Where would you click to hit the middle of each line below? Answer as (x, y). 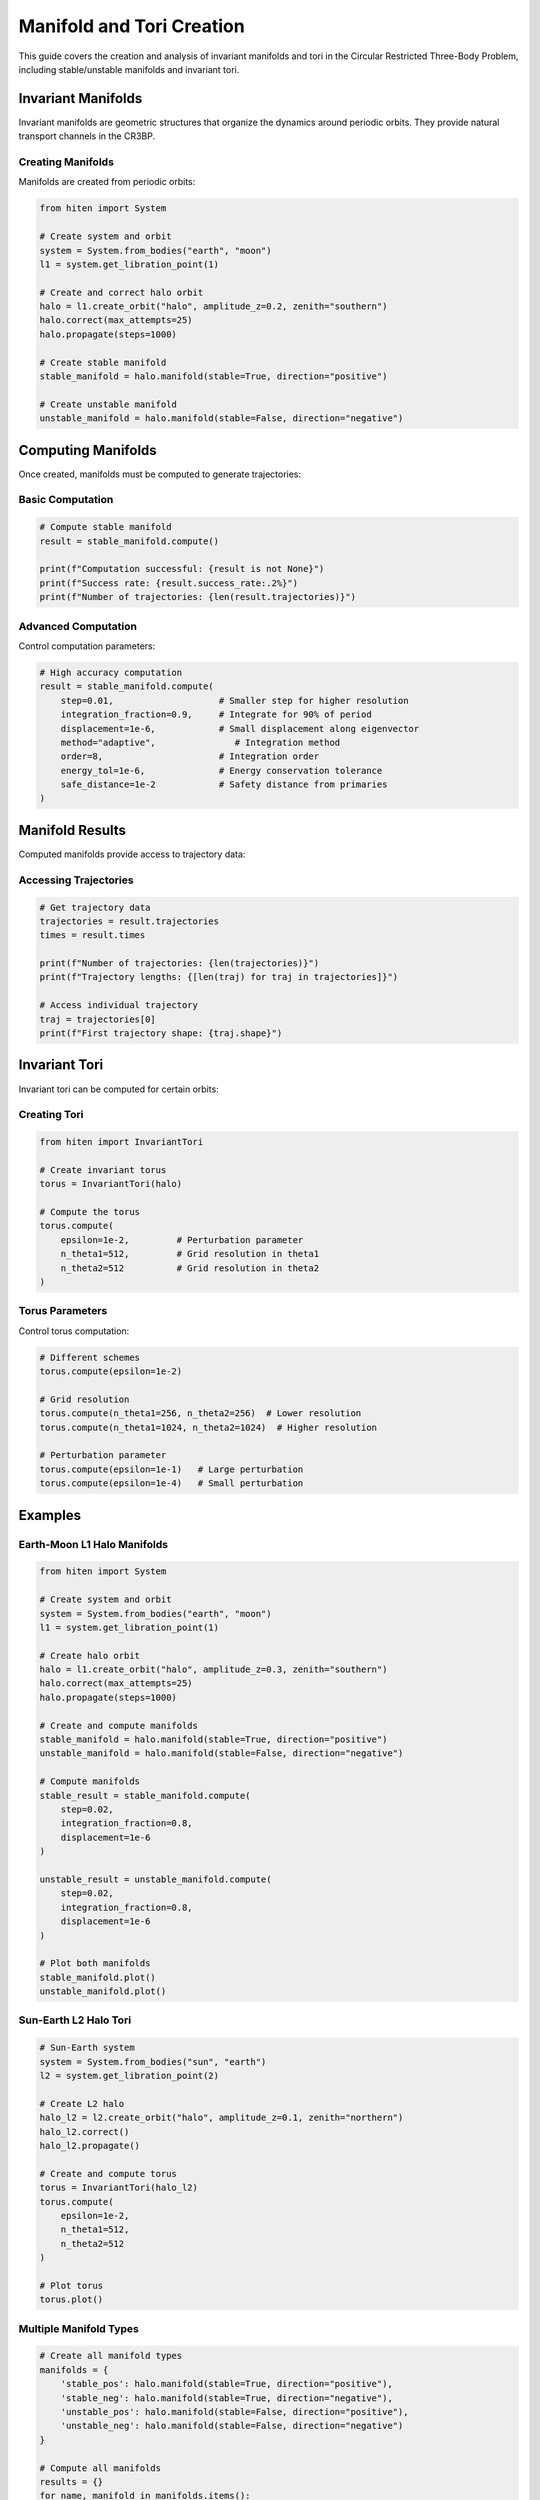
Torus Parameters (63, 1311)
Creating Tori (51, 1115)
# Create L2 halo (82, 2103)
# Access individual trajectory (119, 1005)
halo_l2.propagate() (89, 2145)
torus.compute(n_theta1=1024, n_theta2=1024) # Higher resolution (208, 1427)
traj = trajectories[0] (98, 1019)
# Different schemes (89, 1357)
